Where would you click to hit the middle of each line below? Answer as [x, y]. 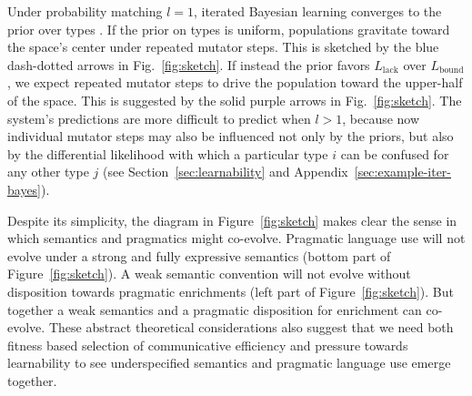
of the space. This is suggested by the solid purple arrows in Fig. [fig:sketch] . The [235, 100]
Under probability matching [85, 11]
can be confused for [395, 153]
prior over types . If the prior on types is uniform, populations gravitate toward [229, 29]
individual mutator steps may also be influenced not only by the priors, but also [231, 136]
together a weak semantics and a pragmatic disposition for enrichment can [215, 309]
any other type [48, 172]
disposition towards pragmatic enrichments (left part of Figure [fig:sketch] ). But [231, 291]
